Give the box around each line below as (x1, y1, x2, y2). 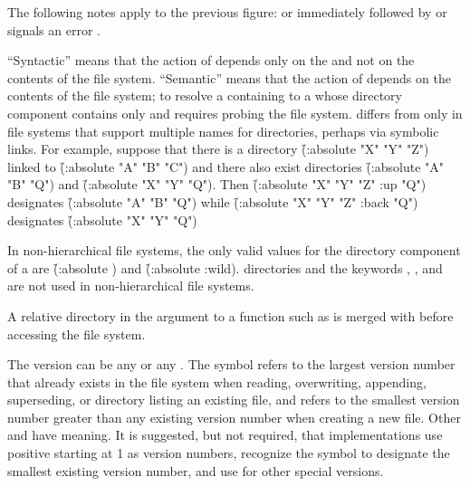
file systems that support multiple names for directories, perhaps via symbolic (7, 121, 439, 140)
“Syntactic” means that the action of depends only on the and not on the (7, 51, 415, 70)
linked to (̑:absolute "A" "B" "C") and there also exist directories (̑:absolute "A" (7, 157, 445, 176)
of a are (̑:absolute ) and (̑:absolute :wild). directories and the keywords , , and (7, 258, 443, 277)
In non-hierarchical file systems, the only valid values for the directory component (7, 241, 461, 260)
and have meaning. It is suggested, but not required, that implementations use (7, 425, 443, 444)
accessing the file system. (7, 324, 146, 343)
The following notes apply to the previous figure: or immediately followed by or (7, 3, 447, 21)
